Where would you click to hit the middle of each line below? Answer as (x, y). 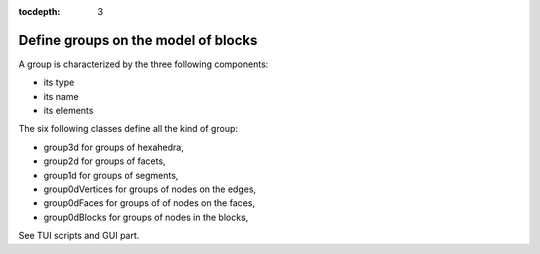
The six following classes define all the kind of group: (128, 129)
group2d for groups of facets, (104, 161)
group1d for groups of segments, (111, 175)
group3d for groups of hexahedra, (113, 147)
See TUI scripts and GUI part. (79, 236)
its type (59, 82)
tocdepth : (39, 11)
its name (61, 96)
